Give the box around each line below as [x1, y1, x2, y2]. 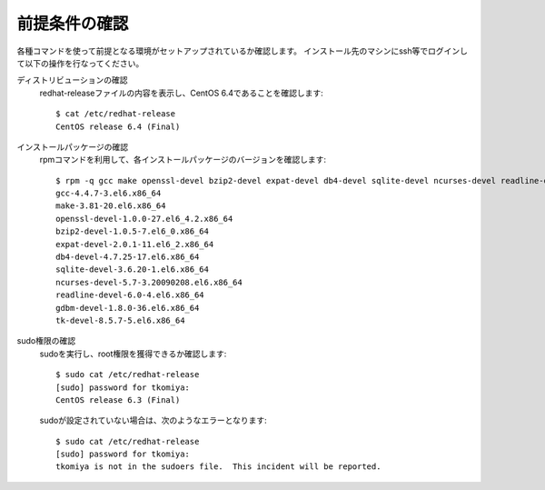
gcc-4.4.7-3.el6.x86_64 [55, 188, 162, 199]
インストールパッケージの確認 [16, 141, 129, 152]
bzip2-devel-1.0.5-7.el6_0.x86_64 [55, 226, 209, 236]
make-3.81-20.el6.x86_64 [55, 201, 166, 211]
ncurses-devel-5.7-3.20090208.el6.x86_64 [55, 277, 243, 287]
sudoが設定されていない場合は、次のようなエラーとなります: [39, 415, 267, 426]
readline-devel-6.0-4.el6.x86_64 [55, 290, 204, 300]
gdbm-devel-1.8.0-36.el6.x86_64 [55, 303, 200, 313]
